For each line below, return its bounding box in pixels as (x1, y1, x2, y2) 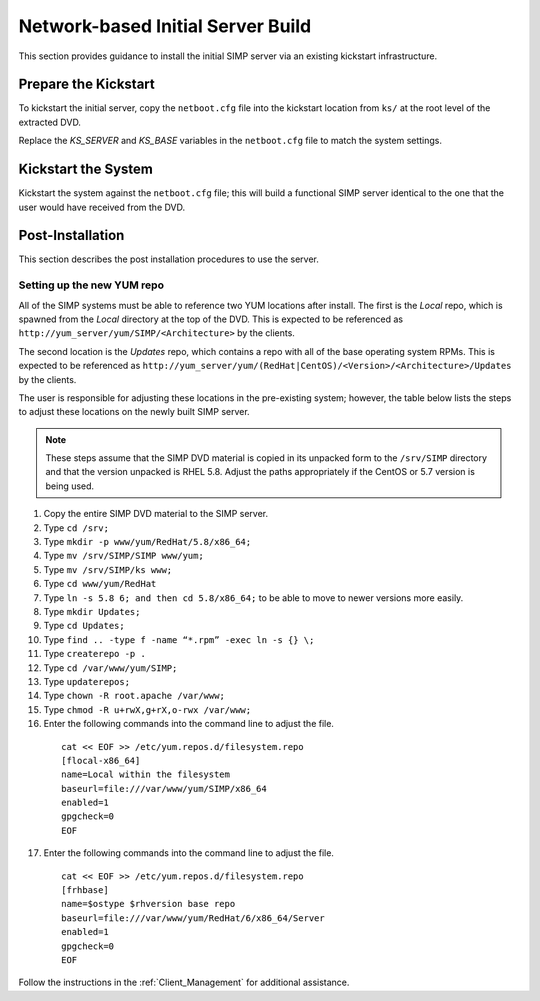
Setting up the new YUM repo (18, 278, 165, 292)
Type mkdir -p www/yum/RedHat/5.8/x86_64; (43, 536, 252, 548)
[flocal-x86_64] (61, 755, 141, 766)
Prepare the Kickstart (18, 76, 155, 93)
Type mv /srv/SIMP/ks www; (43, 563, 173, 575)
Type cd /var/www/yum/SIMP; (43, 661, 178, 674)
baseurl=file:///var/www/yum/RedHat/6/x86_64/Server (61, 912, 325, 924)
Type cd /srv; (43, 521, 110, 534)
